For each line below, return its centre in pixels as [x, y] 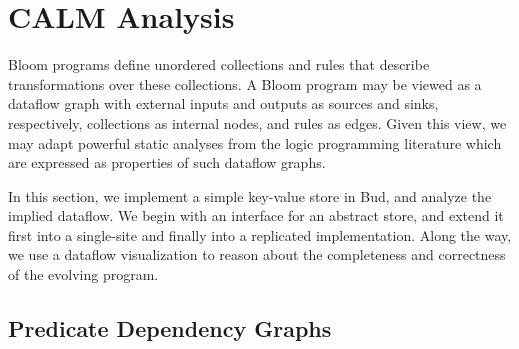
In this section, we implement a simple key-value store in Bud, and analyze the [250, 195]
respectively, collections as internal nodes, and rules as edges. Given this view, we [257, 122]
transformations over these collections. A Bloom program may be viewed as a [245, 83]
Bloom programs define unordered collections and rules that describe [219, 64]
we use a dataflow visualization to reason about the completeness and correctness [257, 254]
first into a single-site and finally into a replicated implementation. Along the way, [260, 234]
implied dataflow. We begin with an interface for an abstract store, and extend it [256, 215]
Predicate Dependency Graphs [170, 328]
